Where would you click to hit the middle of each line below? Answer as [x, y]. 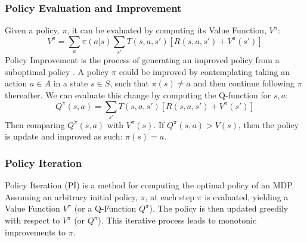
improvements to [35, 232]
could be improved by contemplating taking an [204, 71]
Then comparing [35, 124]
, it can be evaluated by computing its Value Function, [167, 30]
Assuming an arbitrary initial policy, [72, 196]
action [16, 83]
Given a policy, [32, 30]
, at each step [170, 196]
